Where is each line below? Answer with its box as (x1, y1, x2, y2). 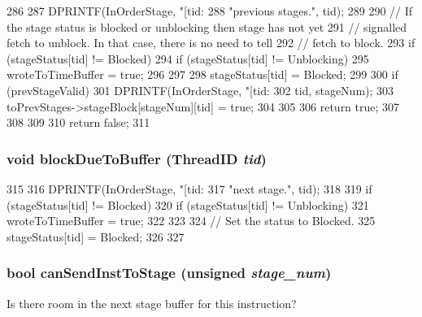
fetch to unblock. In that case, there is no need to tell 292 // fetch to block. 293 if (7, 34, 415, 51)
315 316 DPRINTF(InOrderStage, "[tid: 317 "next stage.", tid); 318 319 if (7, 180, 372, 197)
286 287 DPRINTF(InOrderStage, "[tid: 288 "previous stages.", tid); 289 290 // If (7, 2, 413, 19)
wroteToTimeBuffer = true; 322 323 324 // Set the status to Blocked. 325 (7, 212, 376, 229)
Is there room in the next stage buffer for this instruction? (7, 294, 297, 311)
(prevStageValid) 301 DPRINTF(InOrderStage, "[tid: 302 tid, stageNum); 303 (7, 81, 394, 98)
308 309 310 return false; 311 (7, 114, 150, 131)
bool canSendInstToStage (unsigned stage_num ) (7, 263, 332, 283)
